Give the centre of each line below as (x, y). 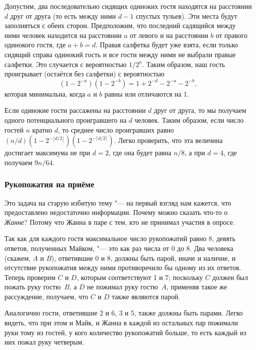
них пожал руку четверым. (44, 342)
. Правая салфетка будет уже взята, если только (167, 45)
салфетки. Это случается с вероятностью (65, 64)
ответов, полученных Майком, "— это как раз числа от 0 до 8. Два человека (119, 248)
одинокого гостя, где (35, 45)
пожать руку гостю (33, 287)
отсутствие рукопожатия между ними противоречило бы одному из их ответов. (123, 267)
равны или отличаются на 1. (147, 93)
